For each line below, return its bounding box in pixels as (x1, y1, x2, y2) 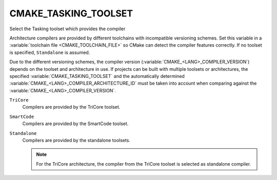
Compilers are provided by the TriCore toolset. (22, 104, 121, 110)
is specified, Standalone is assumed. (9, 49, 90, 55)
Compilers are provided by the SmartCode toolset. (22, 121, 129, 127)
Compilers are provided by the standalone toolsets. (22, 137, 131, 144)
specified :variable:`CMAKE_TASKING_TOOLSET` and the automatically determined (9, 73, 185, 79)
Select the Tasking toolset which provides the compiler (9, 26, 126, 32)
